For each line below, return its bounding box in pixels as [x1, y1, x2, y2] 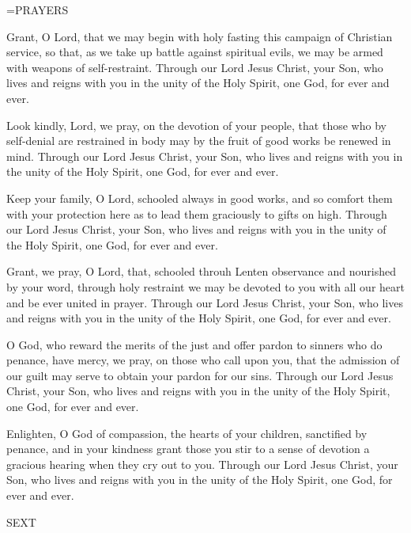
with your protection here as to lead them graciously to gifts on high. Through [6, 205, 387, 222]
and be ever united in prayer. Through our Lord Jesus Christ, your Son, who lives [6, 294, 403, 310]
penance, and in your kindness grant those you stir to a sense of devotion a [6, 440, 370, 457]
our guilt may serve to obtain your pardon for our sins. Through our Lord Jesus [6, 367, 394, 383]
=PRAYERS [6, 2, 69, 17]
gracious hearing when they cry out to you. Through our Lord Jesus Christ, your [6, 455, 398, 472]
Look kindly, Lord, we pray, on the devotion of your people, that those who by [6, 116, 386, 133]
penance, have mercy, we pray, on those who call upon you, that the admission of [6, 352, 400, 368]
